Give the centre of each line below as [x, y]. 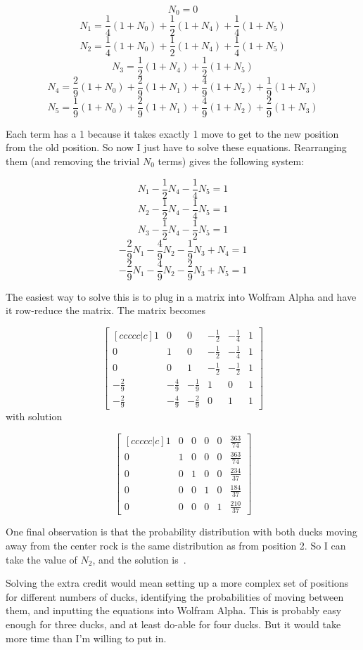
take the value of [42, 559]
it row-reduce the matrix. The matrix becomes [106, 310]
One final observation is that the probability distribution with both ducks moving [181, 532]
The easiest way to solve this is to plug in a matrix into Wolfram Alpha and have [181, 296]
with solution [34, 416]
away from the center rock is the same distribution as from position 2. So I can [176, 545]
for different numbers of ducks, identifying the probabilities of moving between [175, 596]
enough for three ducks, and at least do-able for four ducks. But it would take [173, 624]
